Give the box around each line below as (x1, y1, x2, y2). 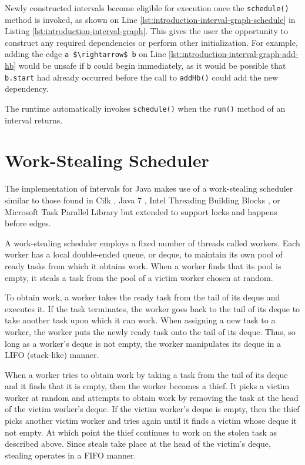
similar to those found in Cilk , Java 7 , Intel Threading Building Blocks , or (5, 193, 280, 206)
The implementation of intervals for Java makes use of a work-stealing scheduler (5, 182, 293, 195)
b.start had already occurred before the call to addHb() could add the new (5, 71, 279, 83)
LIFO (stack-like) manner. (5, 349, 99, 361)
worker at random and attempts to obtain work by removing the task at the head (5, 391, 299, 403)
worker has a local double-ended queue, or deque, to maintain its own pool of (5, 248, 283, 260)
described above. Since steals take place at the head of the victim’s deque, (5, 437, 271, 450)
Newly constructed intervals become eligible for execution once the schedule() (5, 2, 289, 14)
